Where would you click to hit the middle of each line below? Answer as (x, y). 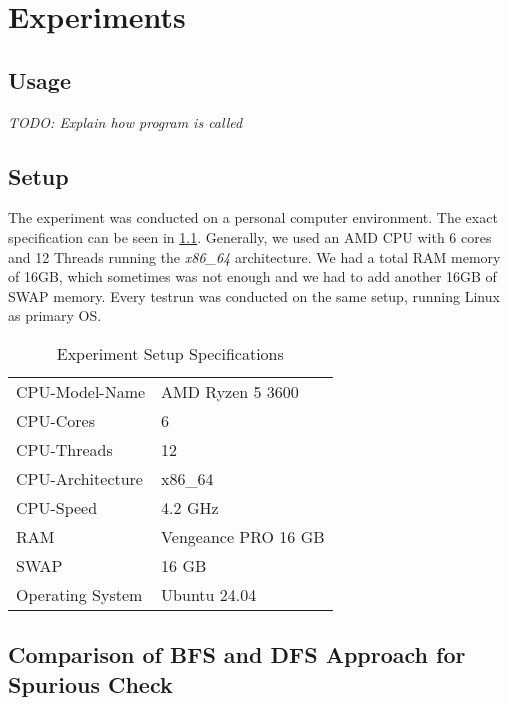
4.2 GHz (190, 507)
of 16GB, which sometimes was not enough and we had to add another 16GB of (252, 276)
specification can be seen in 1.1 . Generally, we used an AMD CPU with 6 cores (250, 236)
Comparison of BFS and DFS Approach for (237, 654)
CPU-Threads (64, 449)
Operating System (79, 594)
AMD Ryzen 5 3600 (230, 391)
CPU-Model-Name (81, 391)
